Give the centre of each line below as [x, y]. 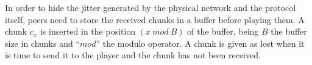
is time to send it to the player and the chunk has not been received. [133, 55]
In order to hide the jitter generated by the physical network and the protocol [151, 7]
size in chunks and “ [43, 43]
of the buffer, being [223, 31]
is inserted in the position [88, 31]
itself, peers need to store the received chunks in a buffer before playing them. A [155, 19]
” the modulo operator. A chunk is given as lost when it [200, 43]
